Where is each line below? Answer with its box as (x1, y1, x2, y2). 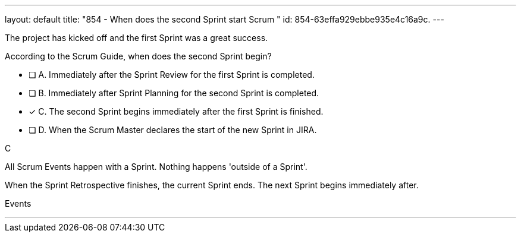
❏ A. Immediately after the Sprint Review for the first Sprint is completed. (29, 69, 315, 80)
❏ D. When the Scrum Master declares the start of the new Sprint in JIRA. (29, 125, 317, 135)
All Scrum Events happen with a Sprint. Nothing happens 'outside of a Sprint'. (5, 162, 307, 172)
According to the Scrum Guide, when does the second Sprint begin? (5, 51, 272, 61)
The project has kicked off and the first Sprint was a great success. (5, 33, 268, 43)
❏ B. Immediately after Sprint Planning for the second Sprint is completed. (29, 88, 319, 98)
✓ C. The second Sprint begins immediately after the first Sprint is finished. (29, 106, 324, 116)
